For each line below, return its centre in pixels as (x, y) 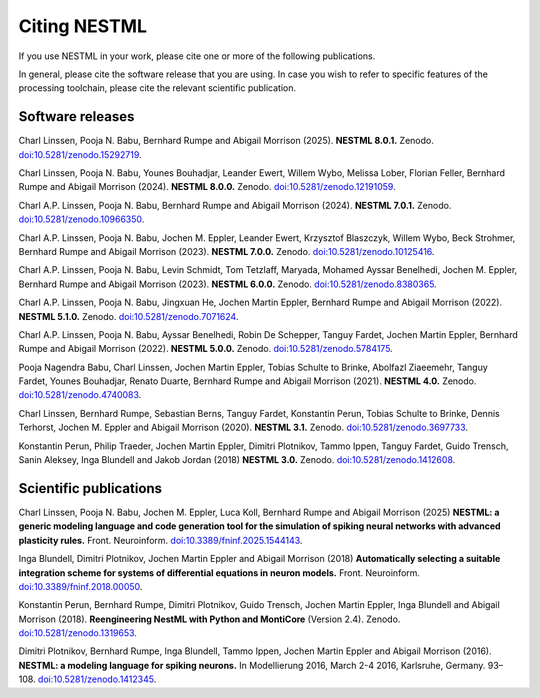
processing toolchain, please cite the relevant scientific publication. (157, 88)
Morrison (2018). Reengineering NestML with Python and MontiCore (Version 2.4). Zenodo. (209, 619)
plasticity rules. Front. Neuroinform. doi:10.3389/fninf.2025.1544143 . (160, 540)
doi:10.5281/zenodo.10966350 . (81, 219)
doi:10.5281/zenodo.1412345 (95, 679)
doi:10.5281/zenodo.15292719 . (80, 154)
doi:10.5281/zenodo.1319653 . (77, 633)
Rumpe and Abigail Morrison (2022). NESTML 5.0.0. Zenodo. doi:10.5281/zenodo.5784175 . (206, 349)
